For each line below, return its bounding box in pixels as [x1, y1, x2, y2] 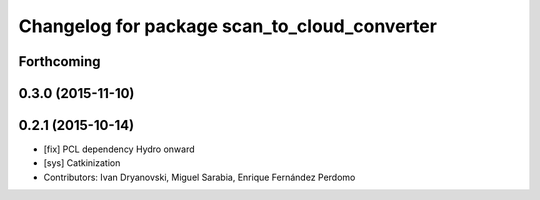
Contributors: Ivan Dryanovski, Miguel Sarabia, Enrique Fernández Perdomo [43, 171, 356, 183]
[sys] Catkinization [43, 157, 121, 169]
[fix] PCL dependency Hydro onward [43, 143, 195, 155]
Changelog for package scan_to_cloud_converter [18, 15, 437, 37]
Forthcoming [18, 53, 101, 70]
